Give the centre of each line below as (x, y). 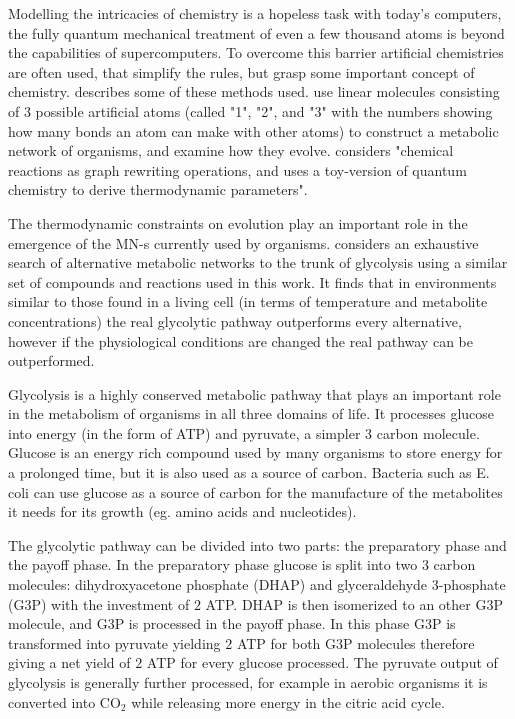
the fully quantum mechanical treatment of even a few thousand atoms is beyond (256, 32)
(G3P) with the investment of (99, 603)
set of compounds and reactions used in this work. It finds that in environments (252, 281)
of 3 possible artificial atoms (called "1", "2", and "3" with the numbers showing (250, 110)
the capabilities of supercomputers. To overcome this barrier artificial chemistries (256, 52)
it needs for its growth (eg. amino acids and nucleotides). (182, 511)
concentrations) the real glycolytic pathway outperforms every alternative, (235, 320)
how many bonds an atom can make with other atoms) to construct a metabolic (253, 130)
